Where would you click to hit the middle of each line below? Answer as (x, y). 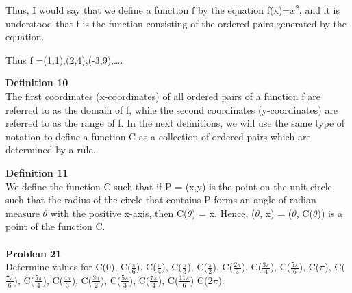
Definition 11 (37, 172)
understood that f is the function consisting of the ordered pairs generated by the (176, 23)
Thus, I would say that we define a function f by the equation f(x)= (148, 10)
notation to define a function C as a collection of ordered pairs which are (158, 136)
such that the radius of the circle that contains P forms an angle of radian (161, 200)
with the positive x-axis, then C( (119, 213)
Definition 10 (37, 82)
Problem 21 (34, 253)
